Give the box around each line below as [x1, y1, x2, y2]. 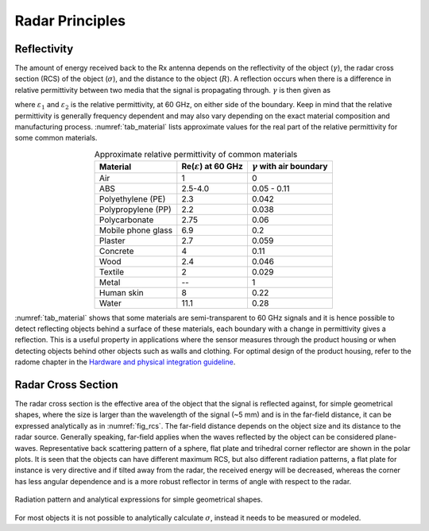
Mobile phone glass [99, 225, 173, 236]
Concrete [99, 245, 134, 256]
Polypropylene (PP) [99, 203, 172, 214]
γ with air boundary [251, 161, 328, 172]
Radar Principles [14, 12, 126, 29]
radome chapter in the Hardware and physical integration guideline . [14, 357, 236, 367]
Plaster [99, 235, 126, 246]
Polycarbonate [99, 214, 154, 225]
